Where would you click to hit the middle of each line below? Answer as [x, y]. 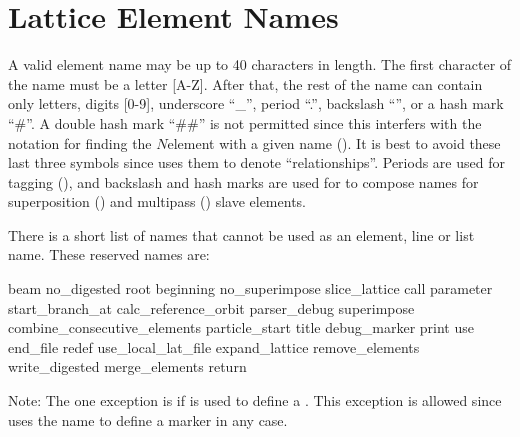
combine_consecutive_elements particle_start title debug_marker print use [241, 327]
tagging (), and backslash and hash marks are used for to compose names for [243, 181]
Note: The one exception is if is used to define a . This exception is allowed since [255, 400]
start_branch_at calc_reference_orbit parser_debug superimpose [211, 307]
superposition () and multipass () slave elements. [157, 201]
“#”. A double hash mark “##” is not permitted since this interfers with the [245, 122]
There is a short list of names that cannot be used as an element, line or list [241, 234]
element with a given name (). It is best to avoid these [334, 142]
